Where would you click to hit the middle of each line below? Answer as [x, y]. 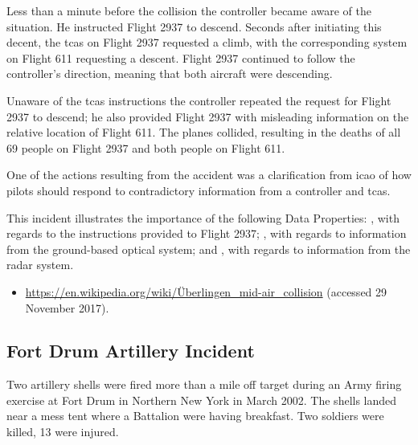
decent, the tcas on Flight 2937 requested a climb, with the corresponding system [207, 42]
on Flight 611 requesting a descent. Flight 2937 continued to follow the [181, 57]
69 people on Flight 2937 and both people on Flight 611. [146, 147]
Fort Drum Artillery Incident [131, 351]
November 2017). [67, 307]
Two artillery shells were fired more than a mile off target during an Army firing [204, 384]
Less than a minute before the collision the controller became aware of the [189, 10]
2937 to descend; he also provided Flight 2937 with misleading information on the [208, 116]
